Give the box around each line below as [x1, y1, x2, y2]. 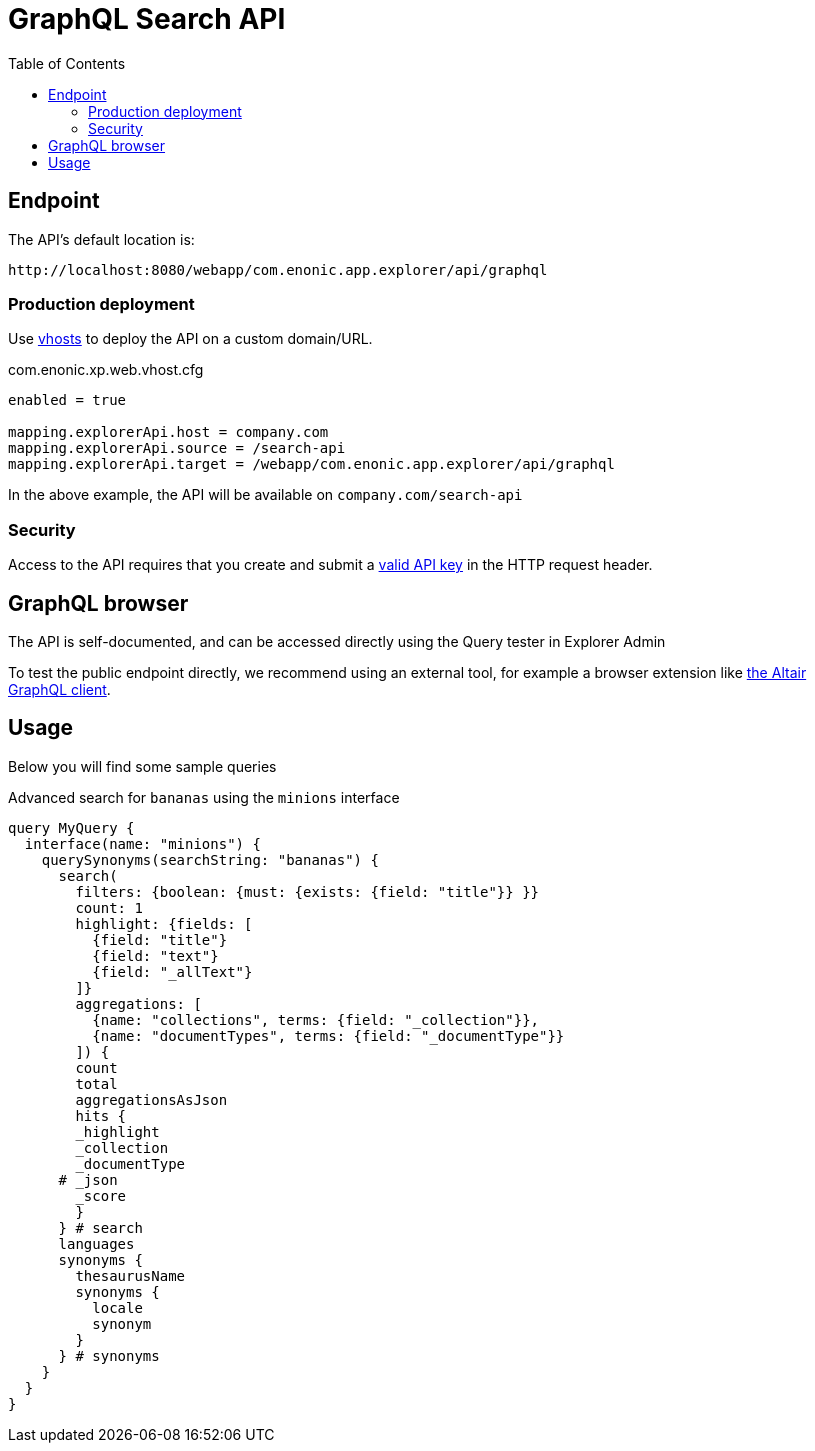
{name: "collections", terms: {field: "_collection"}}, [92, 1011, 540, 1028]
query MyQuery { [8, 819, 135, 836]
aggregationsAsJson [75, 1091, 228, 1108]
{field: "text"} [92, 947, 219, 964]
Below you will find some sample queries [8, 757, 277, 775]
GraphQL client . [8, 680, 111, 698]
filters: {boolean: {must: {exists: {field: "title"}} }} [75, 883, 540, 900]
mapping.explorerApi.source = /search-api [8, 440, 346, 457]
